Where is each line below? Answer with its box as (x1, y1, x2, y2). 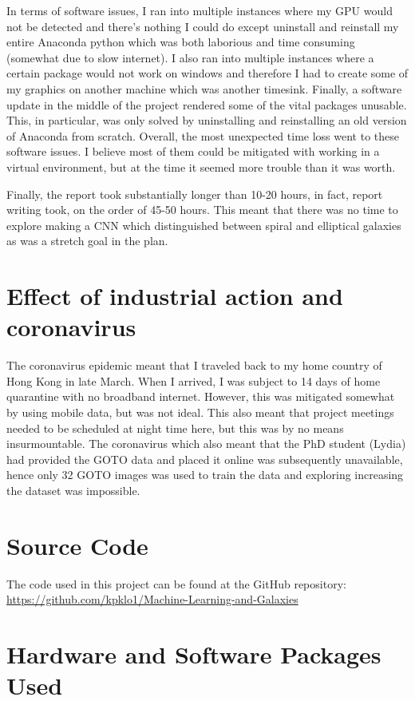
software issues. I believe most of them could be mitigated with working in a (6, 143, 380, 160)
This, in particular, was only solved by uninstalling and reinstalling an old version (6, 112, 407, 129)
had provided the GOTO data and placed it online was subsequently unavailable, (6, 450, 403, 467)
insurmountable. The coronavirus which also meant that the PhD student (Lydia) (6, 435, 406, 452)
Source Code (6, 529, 148, 561)
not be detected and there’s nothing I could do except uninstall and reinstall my (6, 18, 399, 34)
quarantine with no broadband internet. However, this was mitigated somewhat (6, 388, 395, 405)
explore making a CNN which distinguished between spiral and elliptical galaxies (6, 216, 401, 233)
